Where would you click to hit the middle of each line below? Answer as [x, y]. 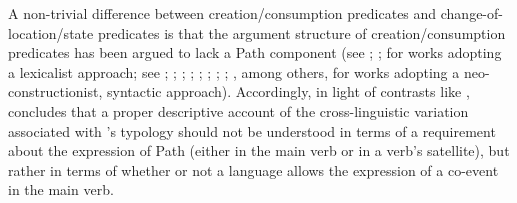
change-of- [471, 13]
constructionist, [55, 91]
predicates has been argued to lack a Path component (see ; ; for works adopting [255, 52]
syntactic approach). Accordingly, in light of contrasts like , [288, 91]
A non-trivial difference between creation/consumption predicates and [222, 13]
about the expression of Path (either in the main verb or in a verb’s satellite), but [259, 150]
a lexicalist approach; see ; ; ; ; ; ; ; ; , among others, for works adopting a [234, 71]
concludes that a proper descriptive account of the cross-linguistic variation [238, 110]
